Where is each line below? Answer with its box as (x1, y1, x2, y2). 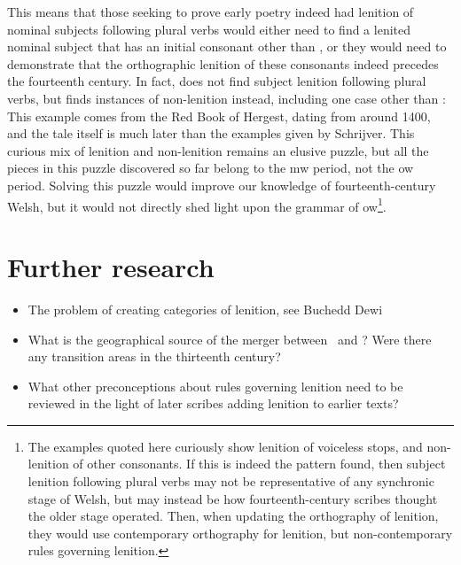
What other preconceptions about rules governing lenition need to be (27, 376, 403, 395)
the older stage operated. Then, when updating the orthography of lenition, (27, 507, 439, 525)
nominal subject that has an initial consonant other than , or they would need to (7, 37, 447, 56)
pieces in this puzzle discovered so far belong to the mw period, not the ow (7, 159, 414, 177)
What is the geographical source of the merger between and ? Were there (27, 329, 432, 348)
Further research (7, 248, 215, 284)
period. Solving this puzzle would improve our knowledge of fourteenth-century (7, 175, 436, 194)
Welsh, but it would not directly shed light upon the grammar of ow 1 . (7, 194, 387, 215)
